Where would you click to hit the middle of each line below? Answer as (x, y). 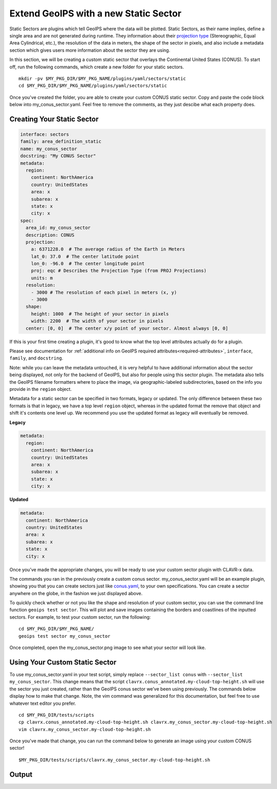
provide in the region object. (40, 389)
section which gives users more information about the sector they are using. (90, 50)
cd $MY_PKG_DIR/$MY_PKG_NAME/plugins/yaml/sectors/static (93, 86)
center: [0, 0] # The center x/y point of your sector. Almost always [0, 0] (127, 328)
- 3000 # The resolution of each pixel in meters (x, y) (104, 292)
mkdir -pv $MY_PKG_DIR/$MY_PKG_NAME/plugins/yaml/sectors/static (102, 78)
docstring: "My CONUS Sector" (58, 156)
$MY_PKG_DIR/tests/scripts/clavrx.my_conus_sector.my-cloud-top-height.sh (114, 760)
